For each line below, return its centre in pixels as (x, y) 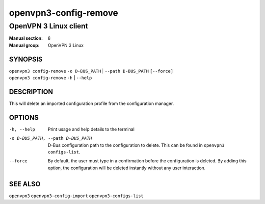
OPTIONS (24, 117)
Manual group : (24, 45)
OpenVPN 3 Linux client (49, 26)
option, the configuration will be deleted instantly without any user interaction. (127, 168)
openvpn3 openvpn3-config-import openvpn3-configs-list (76, 196)
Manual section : (26, 38)
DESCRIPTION (31, 91)
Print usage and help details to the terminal (91, 129)
